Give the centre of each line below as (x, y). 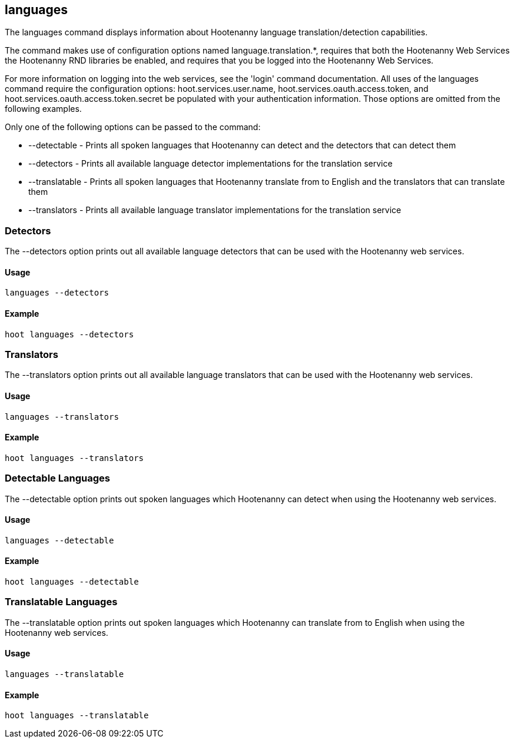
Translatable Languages (61, 602)
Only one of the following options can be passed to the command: (133, 127)
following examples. (43, 109)
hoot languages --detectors (69, 334)
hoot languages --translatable (77, 716)
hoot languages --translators (74, 458)
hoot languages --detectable (72, 581)
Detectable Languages (57, 478)
